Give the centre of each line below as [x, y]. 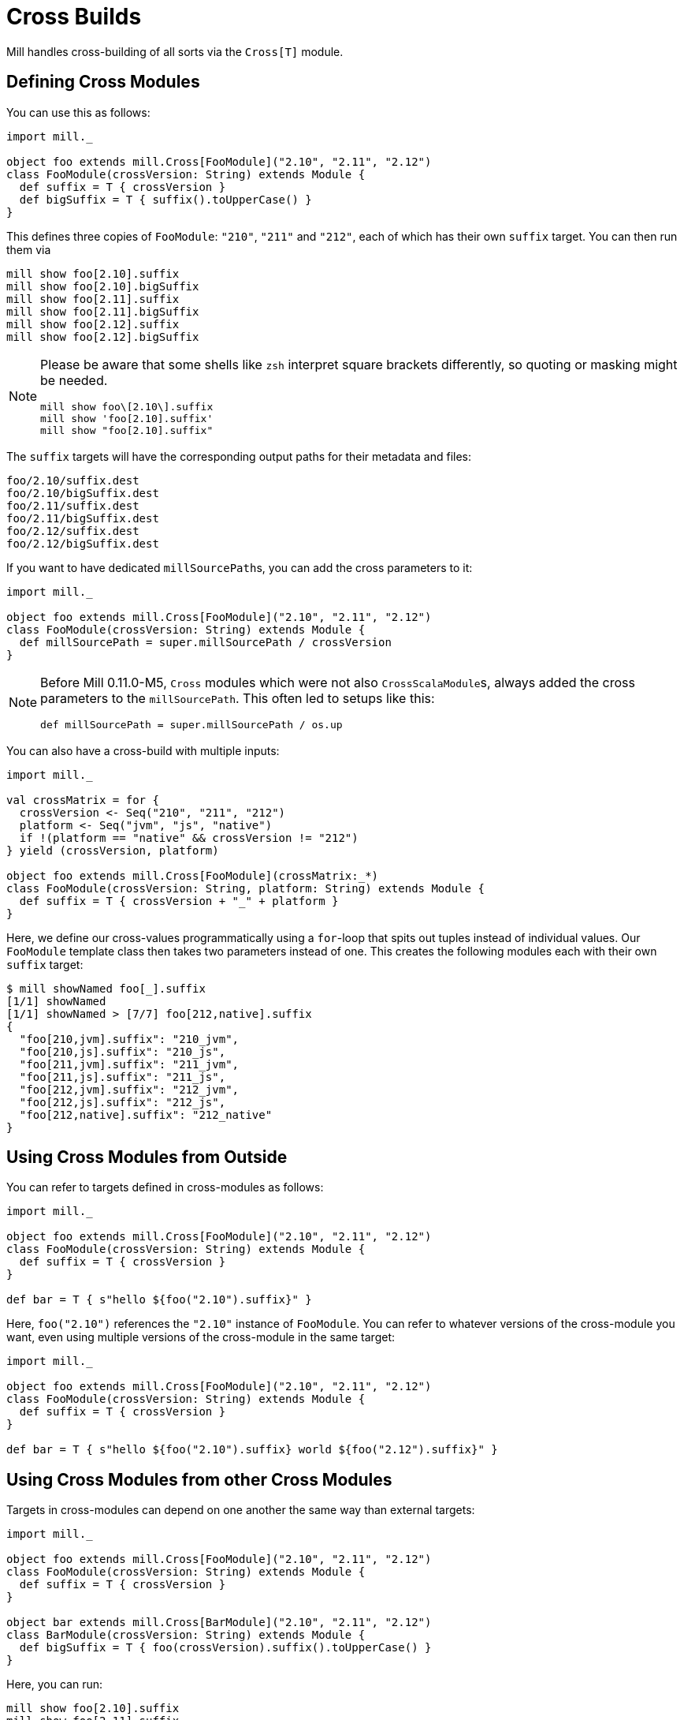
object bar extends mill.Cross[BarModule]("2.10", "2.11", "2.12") [219, 1623]
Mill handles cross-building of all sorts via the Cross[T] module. [175, 51]
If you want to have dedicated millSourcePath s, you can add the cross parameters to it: [240, 567]
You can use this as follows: [78, 112]
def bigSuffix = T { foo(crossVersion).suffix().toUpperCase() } [225, 1648]
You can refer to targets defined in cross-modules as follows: [165, 1187]
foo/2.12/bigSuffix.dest [83, 543]
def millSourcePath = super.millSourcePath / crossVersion [205, 642]
